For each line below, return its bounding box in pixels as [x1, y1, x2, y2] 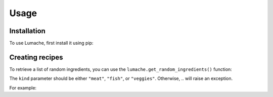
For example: [9, 84, 37, 90]
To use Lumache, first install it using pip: [9, 40, 94, 46]
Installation [9, 27, 45, 35]
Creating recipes [9, 53, 63, 61]
